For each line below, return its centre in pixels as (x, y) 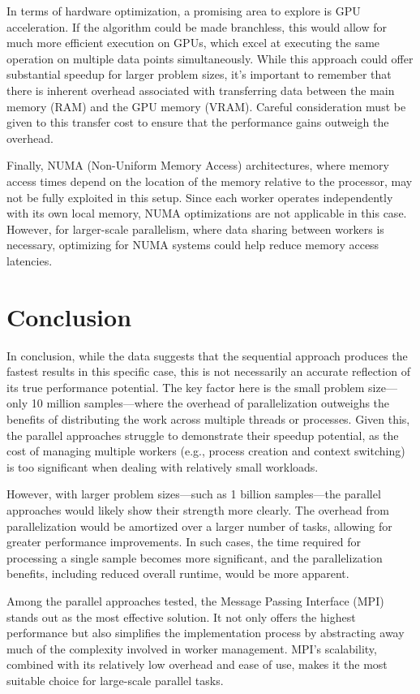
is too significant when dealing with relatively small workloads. (163, 466)
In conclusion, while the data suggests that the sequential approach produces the (207, 355)
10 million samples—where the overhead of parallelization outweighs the (210, 403)
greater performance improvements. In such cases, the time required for (184, 542)
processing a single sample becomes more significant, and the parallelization (195, 557)
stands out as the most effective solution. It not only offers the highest (181, 616)
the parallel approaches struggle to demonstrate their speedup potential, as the (203, 435)
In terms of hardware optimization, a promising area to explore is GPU (184, 11)
